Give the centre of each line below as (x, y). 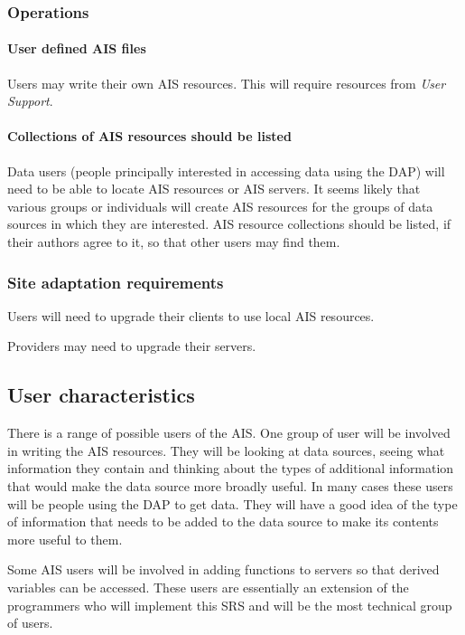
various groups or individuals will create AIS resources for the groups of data (220, 206)
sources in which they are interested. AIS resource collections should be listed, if (229, 224)
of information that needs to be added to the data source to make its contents (223, 521)
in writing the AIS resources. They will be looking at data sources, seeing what (226, 450)
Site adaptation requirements (116, 282)
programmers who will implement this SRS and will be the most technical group (230, 605)
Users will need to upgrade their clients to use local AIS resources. (191, 315)
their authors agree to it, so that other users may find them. (174, 242)
